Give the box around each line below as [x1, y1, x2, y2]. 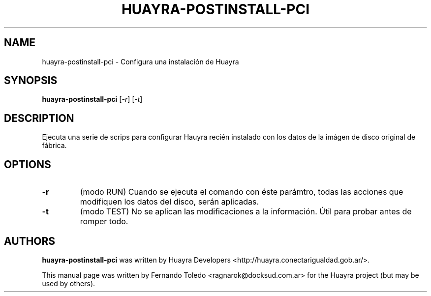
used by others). [42, 279, 95, 288]
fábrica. [42, 141, 67, 150]
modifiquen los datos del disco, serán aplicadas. [80, 197, 259, 207]
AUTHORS [4, 235, 56, 247]
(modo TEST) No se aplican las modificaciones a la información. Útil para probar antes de [80, 207, 412, 217]
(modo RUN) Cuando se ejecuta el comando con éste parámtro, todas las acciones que [80, 187, 403, 197]
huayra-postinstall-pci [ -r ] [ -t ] [42, 95, 143, 104]
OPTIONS [4, 158, 51, 171]
